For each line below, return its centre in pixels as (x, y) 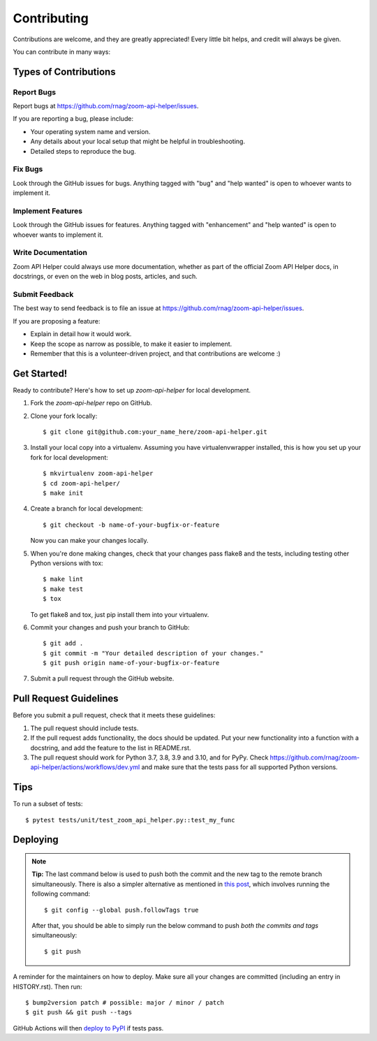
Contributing (51, 18)
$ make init (63, 493)
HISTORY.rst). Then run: (47, 987)
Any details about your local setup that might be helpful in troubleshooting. (138, 141)
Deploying (36, 839)
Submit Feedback (43, 295)
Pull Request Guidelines (66, 699)
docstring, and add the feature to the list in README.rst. (111, 748)
